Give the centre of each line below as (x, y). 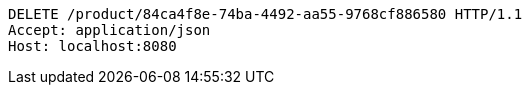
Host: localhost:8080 (92, 46)
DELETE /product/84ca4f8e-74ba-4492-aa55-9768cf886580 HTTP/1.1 (265, 14)
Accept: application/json (109, 30)
